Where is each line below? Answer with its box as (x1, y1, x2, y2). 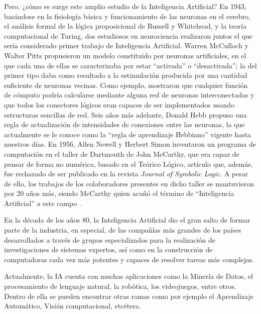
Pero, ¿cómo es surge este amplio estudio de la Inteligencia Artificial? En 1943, (4, 1, 246, 11)
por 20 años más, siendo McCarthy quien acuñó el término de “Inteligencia (4, 188, 234, 198)
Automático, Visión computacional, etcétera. (4, 300, 141, 311)
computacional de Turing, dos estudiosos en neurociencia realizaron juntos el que (4, 30, 252, 41)
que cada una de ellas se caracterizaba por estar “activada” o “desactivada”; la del (4, 60, 257, 70)
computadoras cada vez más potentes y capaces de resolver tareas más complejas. (4, 254, 254, 264)
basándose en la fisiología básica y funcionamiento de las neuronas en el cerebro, (4, 11, 250, 21)
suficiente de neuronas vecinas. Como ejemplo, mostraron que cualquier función (4, 79, 248, 90)
